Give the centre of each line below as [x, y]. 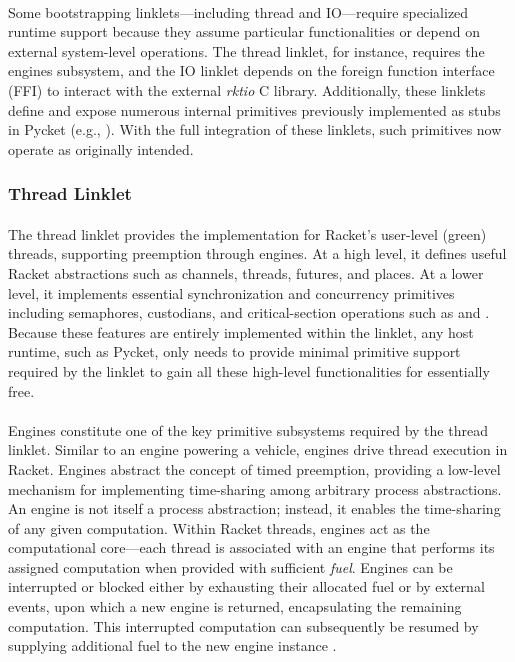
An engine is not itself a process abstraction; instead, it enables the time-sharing [254, 508]
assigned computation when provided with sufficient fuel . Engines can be [230, 566]
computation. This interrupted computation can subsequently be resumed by [243, 625]
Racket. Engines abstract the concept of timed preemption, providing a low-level [254, 468]
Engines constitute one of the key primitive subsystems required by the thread [248, 429]
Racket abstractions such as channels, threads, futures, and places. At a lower [246, 272]
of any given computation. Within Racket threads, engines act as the [219, 527]
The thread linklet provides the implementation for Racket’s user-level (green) [247, 233]
